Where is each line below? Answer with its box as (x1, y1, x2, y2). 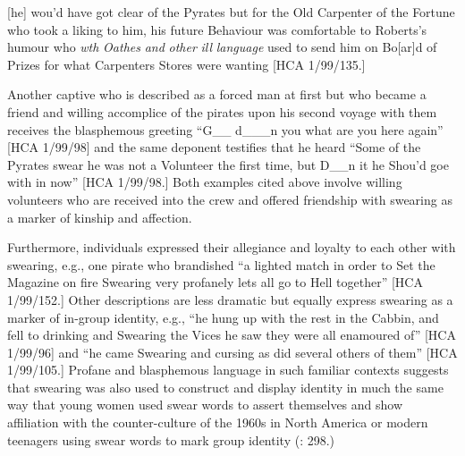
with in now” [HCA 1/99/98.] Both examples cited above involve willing (7, 173, 402, 191)
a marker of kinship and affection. (7, 207, 192, 226)
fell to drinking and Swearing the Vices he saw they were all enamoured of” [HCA (7, 325, 456, 344)
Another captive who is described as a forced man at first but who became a (7, 85, 427, 104)
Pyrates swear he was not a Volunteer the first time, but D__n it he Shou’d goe (7, 155, 449, 173)
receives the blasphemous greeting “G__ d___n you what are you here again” (7, 120, 444, 139)
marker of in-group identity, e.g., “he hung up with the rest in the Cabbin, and (7, 308, 439, 326)
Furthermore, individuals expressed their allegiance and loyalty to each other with (7, 238, 456, 257)
